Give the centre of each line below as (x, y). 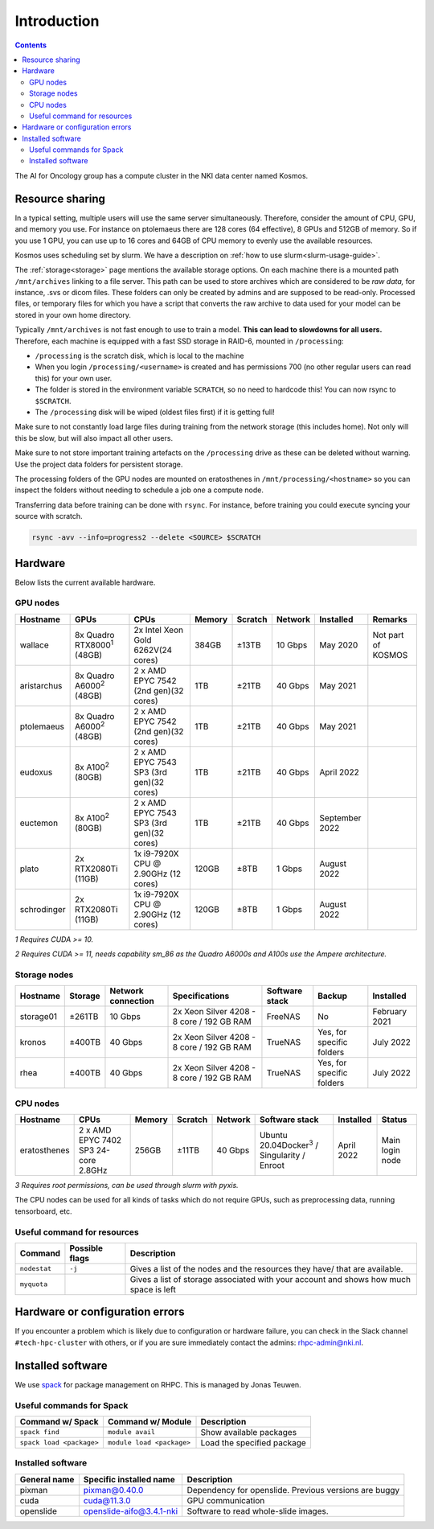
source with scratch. (49, 516)
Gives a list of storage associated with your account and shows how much (270, 1279)
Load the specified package (254, 1442)
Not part (388, 635)
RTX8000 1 (94, 644)
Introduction (57, 21)
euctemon (39, 823)
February (390, 1012)
